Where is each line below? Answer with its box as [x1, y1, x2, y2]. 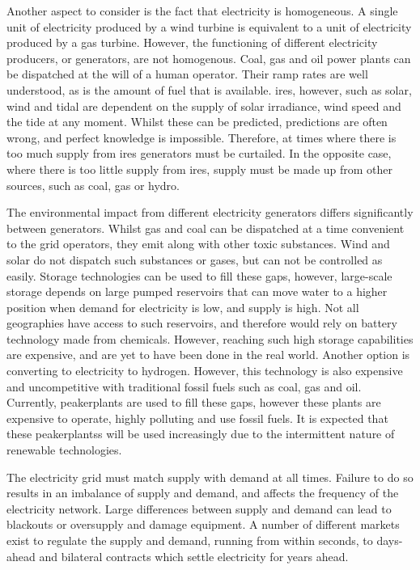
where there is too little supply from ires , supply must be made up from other [6, 160, 393, 177]
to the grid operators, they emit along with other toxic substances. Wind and [6, 235, 390, 252]
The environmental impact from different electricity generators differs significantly [6, 204, 414, 221]
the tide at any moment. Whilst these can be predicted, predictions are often [6, 113, 388, 130]
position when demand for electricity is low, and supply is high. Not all [6, 298, 359, 315]
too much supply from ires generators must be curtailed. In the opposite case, [6, 145, 392, 162]
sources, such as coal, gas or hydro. [6, 176, 180, 193]
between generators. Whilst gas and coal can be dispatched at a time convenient [6, 219, 405, 236]
